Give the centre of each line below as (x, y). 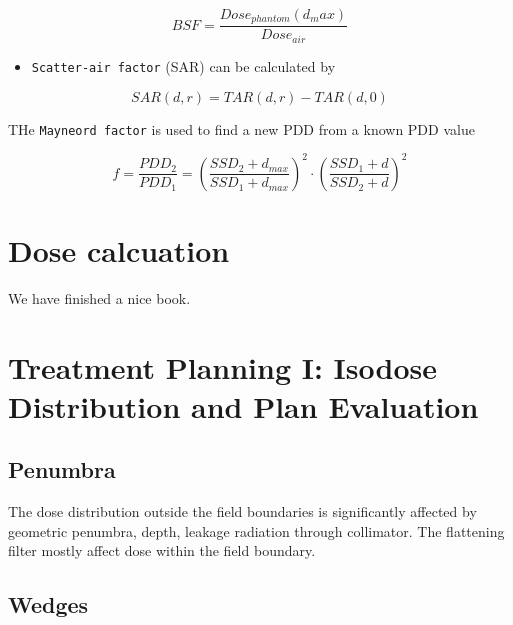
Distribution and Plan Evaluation (243, 405)
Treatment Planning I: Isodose (222, 366)
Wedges (48, 604)
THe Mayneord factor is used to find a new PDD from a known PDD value (241, 128)
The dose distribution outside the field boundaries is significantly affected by (242, 511)
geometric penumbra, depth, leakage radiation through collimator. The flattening (256, 530)
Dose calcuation (119, 249)
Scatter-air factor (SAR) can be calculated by (183, 65)
